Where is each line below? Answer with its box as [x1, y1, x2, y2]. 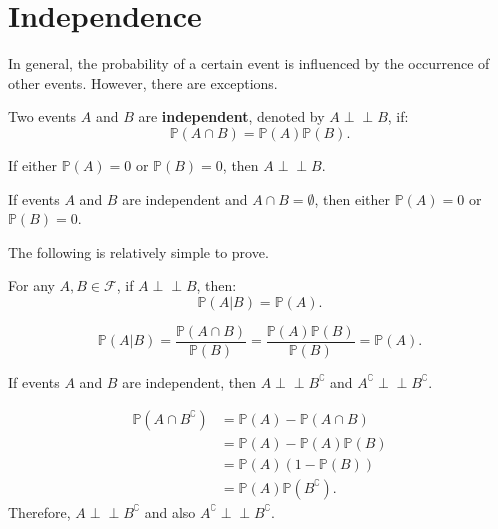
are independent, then [122, 371, 257, 392]
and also [144, 501, 196, 522]
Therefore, [8, 501, 71, 522]
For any [8, 275, 55, 296]
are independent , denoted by [138, 106, 325, 127]
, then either [314, 188, 390, 209]
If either [8, 154, 58, 175]
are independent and [122, 188, 248, 209]
